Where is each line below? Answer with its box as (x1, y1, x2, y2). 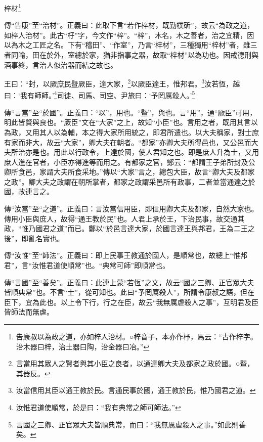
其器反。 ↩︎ (16, 368, 51, 378)
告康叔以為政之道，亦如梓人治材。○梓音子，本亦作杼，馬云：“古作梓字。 (16, 331, 257, 341)
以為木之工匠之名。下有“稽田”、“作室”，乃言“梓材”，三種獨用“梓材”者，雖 (4, 39, 250, 50)
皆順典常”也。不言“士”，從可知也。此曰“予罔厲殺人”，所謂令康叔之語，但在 (4, 287, 255, 297)
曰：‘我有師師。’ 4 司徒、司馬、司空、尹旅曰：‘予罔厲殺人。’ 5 (4, 89, 195, 101)
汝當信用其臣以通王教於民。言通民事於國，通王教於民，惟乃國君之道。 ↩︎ (16, 385, 256, 395)
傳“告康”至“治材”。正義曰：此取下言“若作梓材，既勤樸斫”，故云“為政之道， (4, 20, 254, 30)
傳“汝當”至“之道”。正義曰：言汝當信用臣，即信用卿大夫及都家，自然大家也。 (4, 203, 258, 214)
